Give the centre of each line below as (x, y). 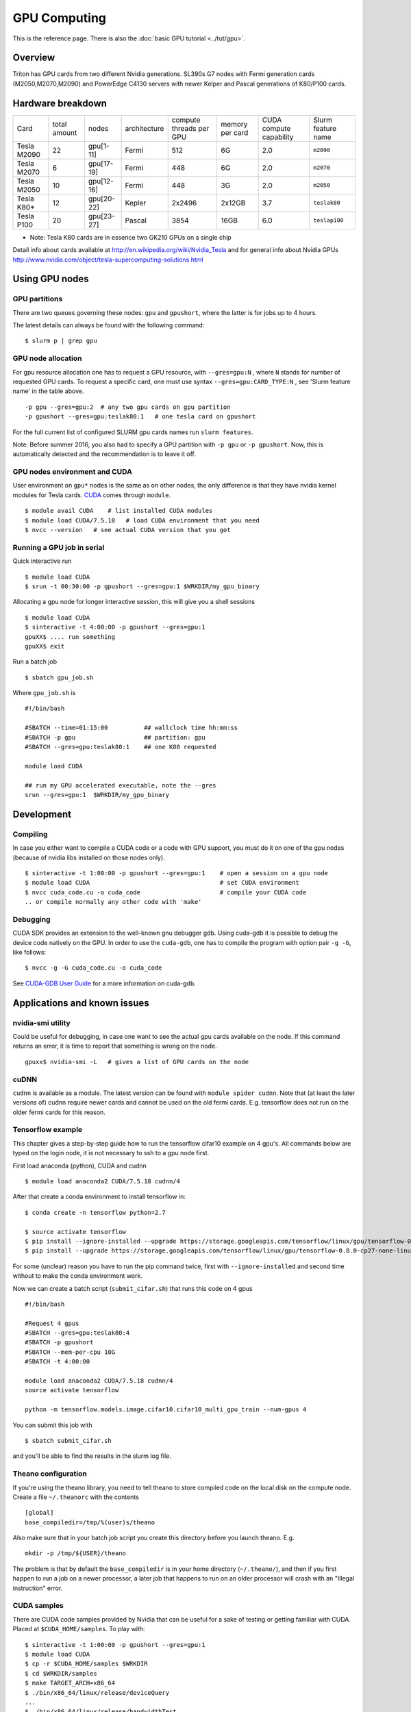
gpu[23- (102, 216)
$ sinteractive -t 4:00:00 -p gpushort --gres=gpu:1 (115, 627)
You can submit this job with (52, 1425)
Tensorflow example (48, 1130)
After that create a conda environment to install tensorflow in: (99, 1197)
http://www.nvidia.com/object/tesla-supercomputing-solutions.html (108, 260)
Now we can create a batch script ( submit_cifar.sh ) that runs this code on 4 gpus (133, 1288)
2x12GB (233, 203)
